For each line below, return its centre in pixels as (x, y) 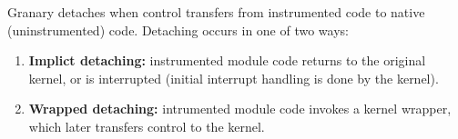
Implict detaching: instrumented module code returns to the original (227, 60)
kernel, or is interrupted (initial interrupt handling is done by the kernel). (234, 78)
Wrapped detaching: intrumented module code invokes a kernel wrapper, (240, 109)
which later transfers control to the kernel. (147, 126)
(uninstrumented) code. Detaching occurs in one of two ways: (178, 30)
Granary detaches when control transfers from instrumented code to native (216, 12)
